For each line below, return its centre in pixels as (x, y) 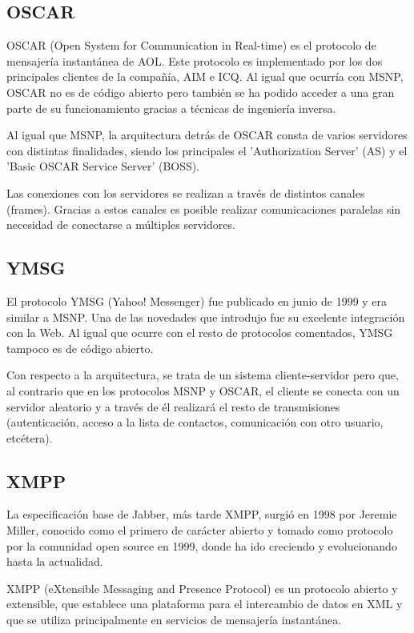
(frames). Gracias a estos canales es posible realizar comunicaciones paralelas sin (204, 208)
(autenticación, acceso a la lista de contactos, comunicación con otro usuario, (195, 422)
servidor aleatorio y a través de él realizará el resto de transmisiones (173, 406)
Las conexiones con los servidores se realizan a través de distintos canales (186, 192)
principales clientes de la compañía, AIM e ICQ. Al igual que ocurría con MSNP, (205, 76)
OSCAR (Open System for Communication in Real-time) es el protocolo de (191, 45)
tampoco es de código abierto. (80, 348)
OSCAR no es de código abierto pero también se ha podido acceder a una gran (201, 92)
